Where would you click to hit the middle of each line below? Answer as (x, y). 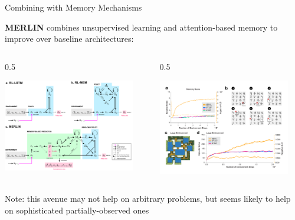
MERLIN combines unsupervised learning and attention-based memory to (141, 27)
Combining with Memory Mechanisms (73, 7)
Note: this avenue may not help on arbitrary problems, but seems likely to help (148, 199)
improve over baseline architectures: (69, 39)
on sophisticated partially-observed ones (77, 210)
